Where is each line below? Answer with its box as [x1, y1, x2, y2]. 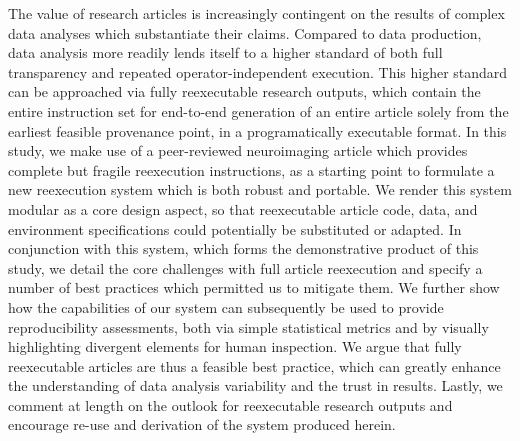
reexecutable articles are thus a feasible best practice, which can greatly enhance [8, 355, 501, 376]
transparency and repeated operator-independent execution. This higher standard [8, 61, 508, 82]
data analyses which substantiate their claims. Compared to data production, [8, 22, 482, 43]
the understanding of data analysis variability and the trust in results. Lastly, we [8, 375, 503, 396]
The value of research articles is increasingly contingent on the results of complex [8, 3, 505, 23]
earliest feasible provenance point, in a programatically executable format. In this [8, 120, 507, 141]
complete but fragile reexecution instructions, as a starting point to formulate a [8, 159, 495, 180]
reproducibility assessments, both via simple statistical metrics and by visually [8, 316, 489, 337]
